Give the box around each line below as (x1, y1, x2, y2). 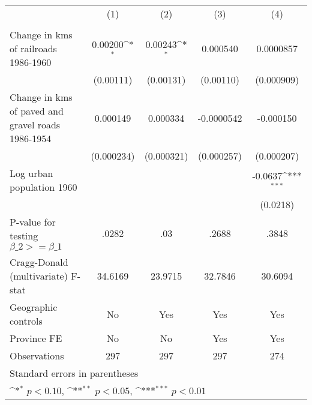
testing (10, 229, 38, 242)
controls (10, 314, 43, 328)
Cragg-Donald (10, 255, 68, 269)
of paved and (10, 104, 64, 118)
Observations (10, 349, 64, 362)
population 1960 (10, 180, 77, 194)
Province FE (10, 331, 62, 345)
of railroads (10, 41, 57, 55)
